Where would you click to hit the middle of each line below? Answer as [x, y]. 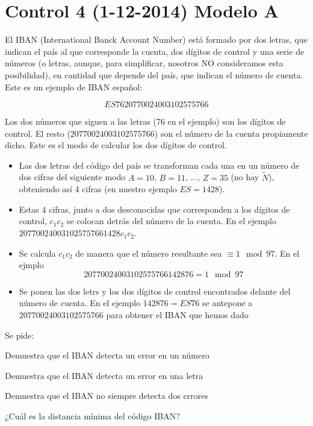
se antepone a [228, 303]
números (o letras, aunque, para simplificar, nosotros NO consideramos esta [144, 63]
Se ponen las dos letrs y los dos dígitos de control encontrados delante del [155, 291]
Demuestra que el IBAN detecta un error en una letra [104, 375]
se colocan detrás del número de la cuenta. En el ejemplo [172, 221]
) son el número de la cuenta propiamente [231, 133]
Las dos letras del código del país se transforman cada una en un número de [159, 165]
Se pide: [20, 335]
